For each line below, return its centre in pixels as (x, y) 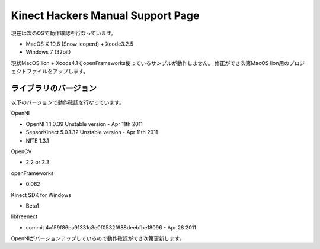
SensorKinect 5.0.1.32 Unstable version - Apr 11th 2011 (92, 132)
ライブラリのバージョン (54, 88)
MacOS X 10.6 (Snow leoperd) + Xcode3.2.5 (79, 44)
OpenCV (21, 151)
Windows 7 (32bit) (48, 52)
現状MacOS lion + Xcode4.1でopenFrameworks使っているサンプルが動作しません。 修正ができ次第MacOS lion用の (150, 63)
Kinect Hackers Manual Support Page (105, 15)
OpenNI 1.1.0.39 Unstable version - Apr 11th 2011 (84, 124)
